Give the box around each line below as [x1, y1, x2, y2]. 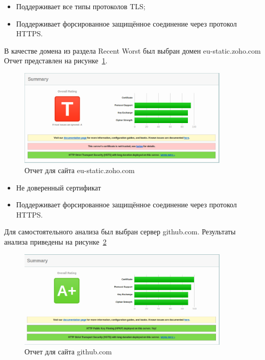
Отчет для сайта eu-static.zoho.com [25, 165, 135, 176]
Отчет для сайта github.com [25, 346, 112, 357]
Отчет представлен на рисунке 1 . [4, 55, 108, 66]
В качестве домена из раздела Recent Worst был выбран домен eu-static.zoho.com [4, 45, 261, 56]
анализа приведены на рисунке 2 [4, 236, 107, 247]
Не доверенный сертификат [16, 182, 101, 193]
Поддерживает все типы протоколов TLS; [16, 1, 146, 11]
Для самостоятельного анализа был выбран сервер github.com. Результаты [4, 226, 236, 237]
